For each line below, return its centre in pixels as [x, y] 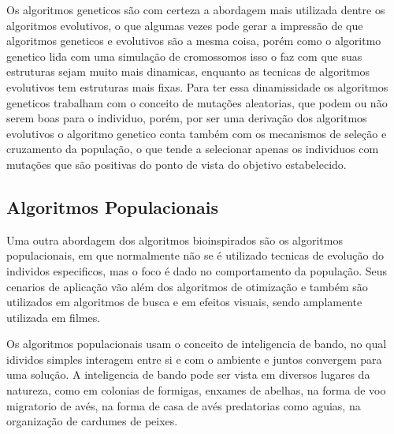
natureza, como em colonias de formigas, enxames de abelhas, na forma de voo [196, 390]
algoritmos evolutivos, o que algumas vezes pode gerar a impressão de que [185, 25]
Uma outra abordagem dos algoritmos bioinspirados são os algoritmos [175, 239]
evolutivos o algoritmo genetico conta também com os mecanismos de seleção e [197, 133]
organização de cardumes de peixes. [92, 421]
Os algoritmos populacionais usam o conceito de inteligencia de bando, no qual [197, 344]
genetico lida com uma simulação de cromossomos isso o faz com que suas [184, 56]
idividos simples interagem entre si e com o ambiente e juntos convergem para [194, 359]
